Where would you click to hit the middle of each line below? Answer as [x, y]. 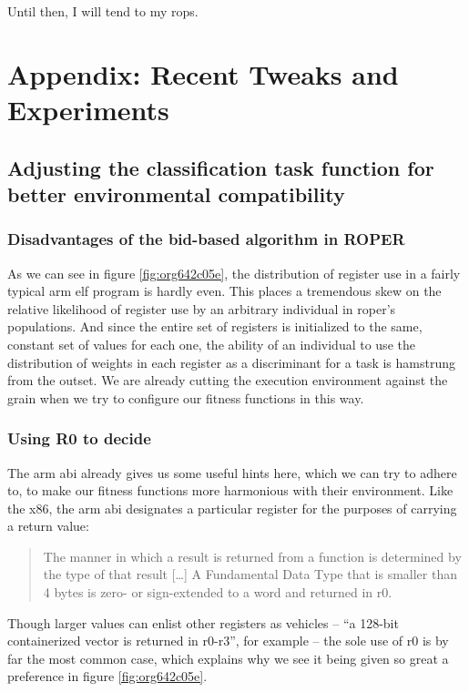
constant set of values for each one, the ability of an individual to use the [211, 344]
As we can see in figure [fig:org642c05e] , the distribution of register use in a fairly [234, 273]
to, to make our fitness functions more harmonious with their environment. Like [230, 490]
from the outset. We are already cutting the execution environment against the [228, 380]
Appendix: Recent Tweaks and [203, 73]
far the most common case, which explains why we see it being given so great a [228, 658]
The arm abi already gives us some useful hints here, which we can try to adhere [232, 472]
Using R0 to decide [79, 438]
